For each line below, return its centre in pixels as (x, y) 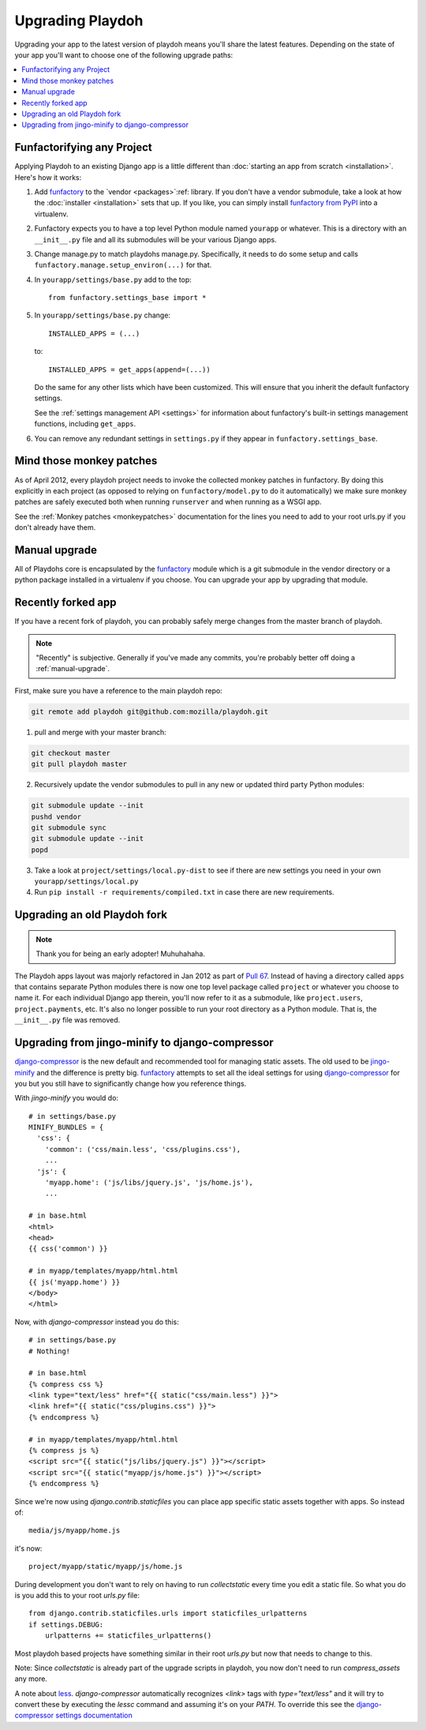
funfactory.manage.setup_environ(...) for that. (123, 265)
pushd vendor (56, 816)
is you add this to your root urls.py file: (77, 1595)
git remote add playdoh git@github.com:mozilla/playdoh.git (150, 711)
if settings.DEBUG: (66, 1624)
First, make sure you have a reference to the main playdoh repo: (118, 690)
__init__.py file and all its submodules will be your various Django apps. (155, 239)
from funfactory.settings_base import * (127, 298)
